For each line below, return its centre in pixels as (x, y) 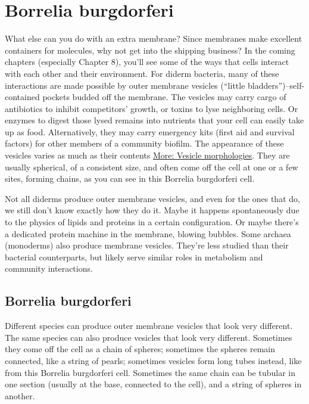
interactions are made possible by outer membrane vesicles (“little (125, 85)
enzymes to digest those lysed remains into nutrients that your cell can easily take (154, 120)
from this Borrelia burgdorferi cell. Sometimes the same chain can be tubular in (150, 372)
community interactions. (49, 268)
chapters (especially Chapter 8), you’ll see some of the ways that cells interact (147, 62)
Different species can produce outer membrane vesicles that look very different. (149, 326)
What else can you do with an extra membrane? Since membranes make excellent (154, 38)
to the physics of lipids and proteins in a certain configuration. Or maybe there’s (152, 222)
